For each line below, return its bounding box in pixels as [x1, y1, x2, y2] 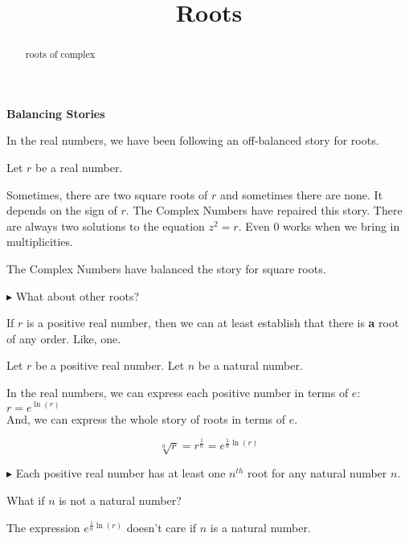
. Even [238, 217, 270, 234]
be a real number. [35, 159, 123, 176]
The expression [6, 518, 80, 535]
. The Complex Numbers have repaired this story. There [125, 202, 403, 219]
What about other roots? [15, 287, 140, 304]
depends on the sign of [6, 202, 117, 219]
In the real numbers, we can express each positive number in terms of [6, 383, 349, 400]
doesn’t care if [126, 518, 197, 535]
